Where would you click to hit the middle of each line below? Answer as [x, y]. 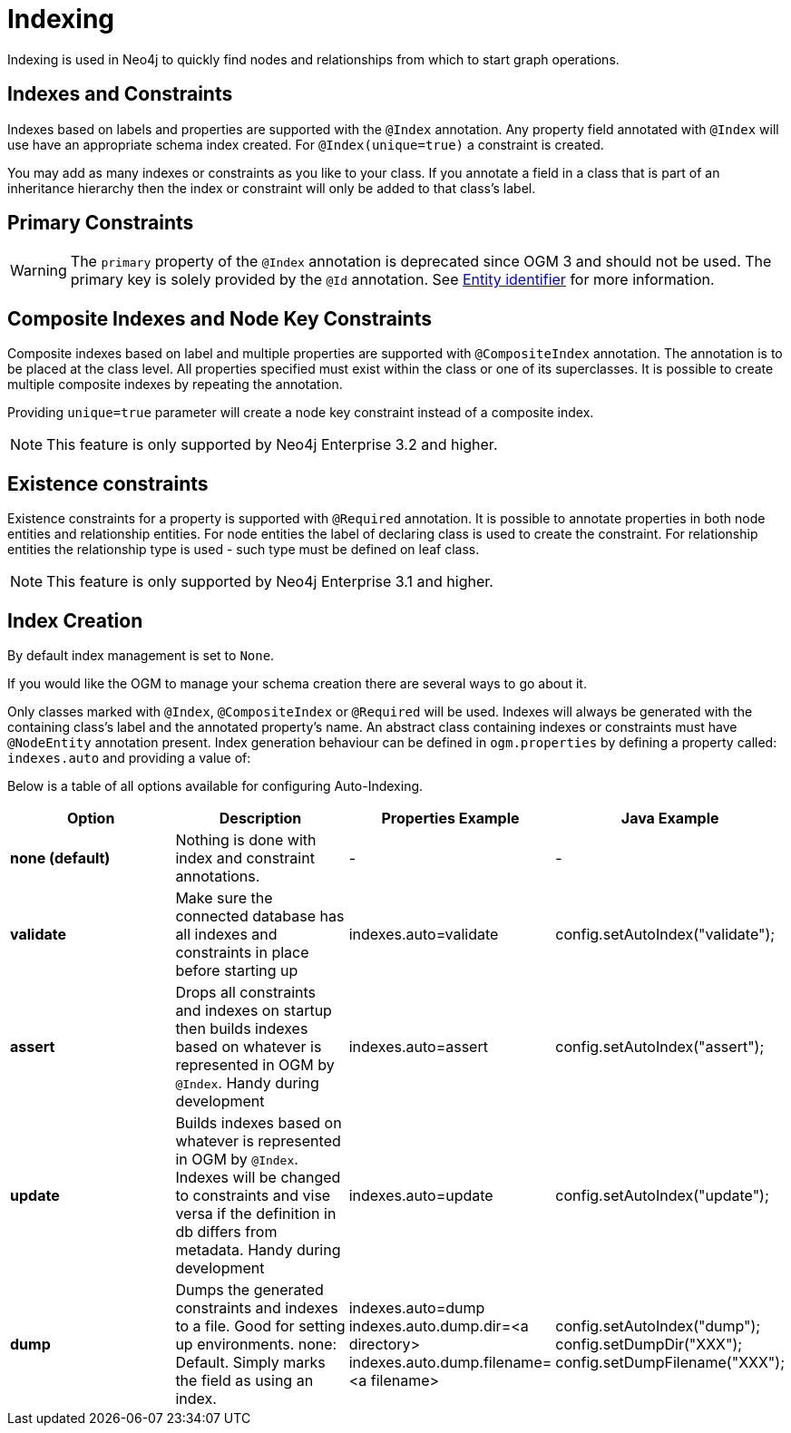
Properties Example [450, 818]
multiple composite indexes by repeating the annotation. [175, 385]
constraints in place [242, 952]
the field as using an [244, 1380]
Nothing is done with [246, 839]
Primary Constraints [101, 223]
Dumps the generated [249, 1289]
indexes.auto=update [421, 1195]
